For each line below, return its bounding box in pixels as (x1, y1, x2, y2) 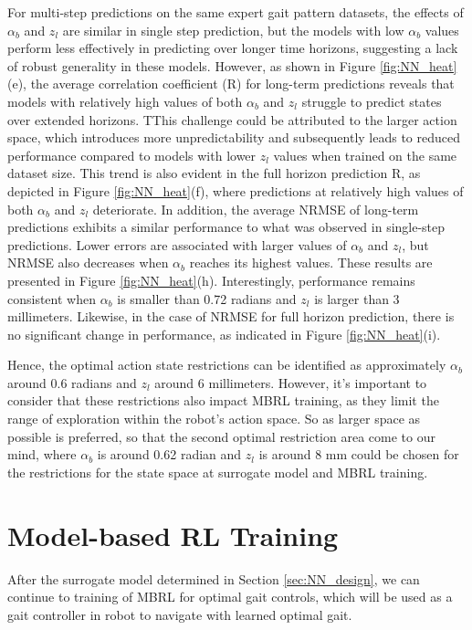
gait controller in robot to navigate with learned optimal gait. (7, 604, 352, 624)
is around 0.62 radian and (97, 445, 242, 464)
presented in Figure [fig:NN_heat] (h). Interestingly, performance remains (7, 270, 415, 289)
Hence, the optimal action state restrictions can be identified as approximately (7, 355, 446, 374)
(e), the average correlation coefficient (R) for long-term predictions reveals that (7, 74, 455, 93)
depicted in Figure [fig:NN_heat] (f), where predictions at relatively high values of (7, 181, 464, 200)
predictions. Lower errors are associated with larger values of (7, 235, 347, 254)
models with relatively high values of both (7, 91, 243, 110)
